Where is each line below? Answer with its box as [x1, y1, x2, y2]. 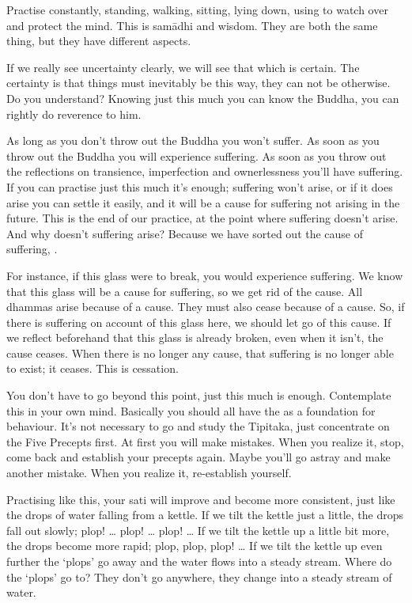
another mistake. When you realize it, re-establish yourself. [6, 465, 292, 481]
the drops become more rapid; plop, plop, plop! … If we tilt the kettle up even [6, 537, 383, 554]
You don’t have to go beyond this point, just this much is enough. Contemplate [6, 387, 391, 404]
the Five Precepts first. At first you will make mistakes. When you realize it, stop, [6, 433, 404, 449]
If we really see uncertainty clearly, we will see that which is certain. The [6, 59, 360, 75]
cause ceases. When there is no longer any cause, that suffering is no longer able [6, 344, 394, 361]
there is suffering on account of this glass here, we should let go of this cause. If [6, 313, 391, 330]
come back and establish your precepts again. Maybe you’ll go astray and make [6, 449, 391, 465]
